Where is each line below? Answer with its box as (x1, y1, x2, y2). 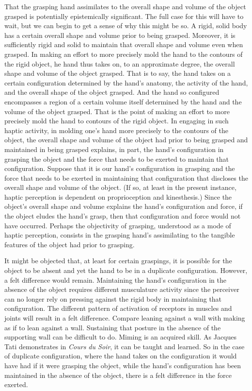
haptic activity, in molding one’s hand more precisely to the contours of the (4, 125, 228, 135)
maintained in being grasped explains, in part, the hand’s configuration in (4, 144, 224, 154)
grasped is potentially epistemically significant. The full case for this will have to (4, 11, 244, 21)
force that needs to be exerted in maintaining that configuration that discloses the (4, 172, 248, 183)
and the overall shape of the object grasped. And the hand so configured (4, 87, 220, 97)
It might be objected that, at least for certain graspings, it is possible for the (4, 255, 232, 266)
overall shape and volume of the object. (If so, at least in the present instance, (4, 182, 236, 192)
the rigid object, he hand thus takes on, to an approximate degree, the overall (4, 58, 235, 68)
